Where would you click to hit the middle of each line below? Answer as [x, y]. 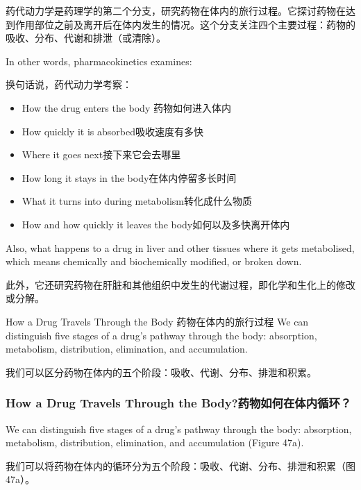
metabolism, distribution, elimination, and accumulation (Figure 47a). [155, 442]
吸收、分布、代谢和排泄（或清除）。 [86, 38]
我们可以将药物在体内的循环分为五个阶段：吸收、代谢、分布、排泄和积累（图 [180, 465]
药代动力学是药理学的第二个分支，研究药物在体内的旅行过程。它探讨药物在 [176, 10]
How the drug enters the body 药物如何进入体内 [126, 107]
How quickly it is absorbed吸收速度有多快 [112, 131]
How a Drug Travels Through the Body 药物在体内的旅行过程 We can [157, 321]
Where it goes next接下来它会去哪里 [101, 154]
